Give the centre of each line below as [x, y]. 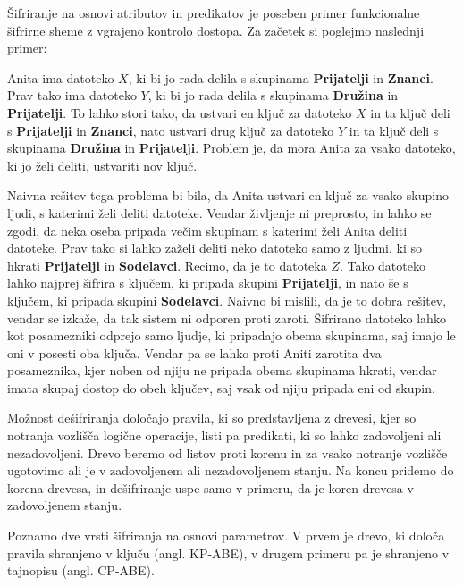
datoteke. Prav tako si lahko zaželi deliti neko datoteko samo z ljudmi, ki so [215, 248]
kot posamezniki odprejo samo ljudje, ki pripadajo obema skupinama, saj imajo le [231, 335]
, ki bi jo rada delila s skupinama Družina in [273, 95]
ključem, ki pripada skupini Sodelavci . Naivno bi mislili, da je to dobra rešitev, [227, 300]
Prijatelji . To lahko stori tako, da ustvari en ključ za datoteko [180, 112]
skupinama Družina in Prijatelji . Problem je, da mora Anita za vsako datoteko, [231, 148]
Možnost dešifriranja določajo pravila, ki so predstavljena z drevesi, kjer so [212, 418]
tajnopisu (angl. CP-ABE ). [81, 570]
